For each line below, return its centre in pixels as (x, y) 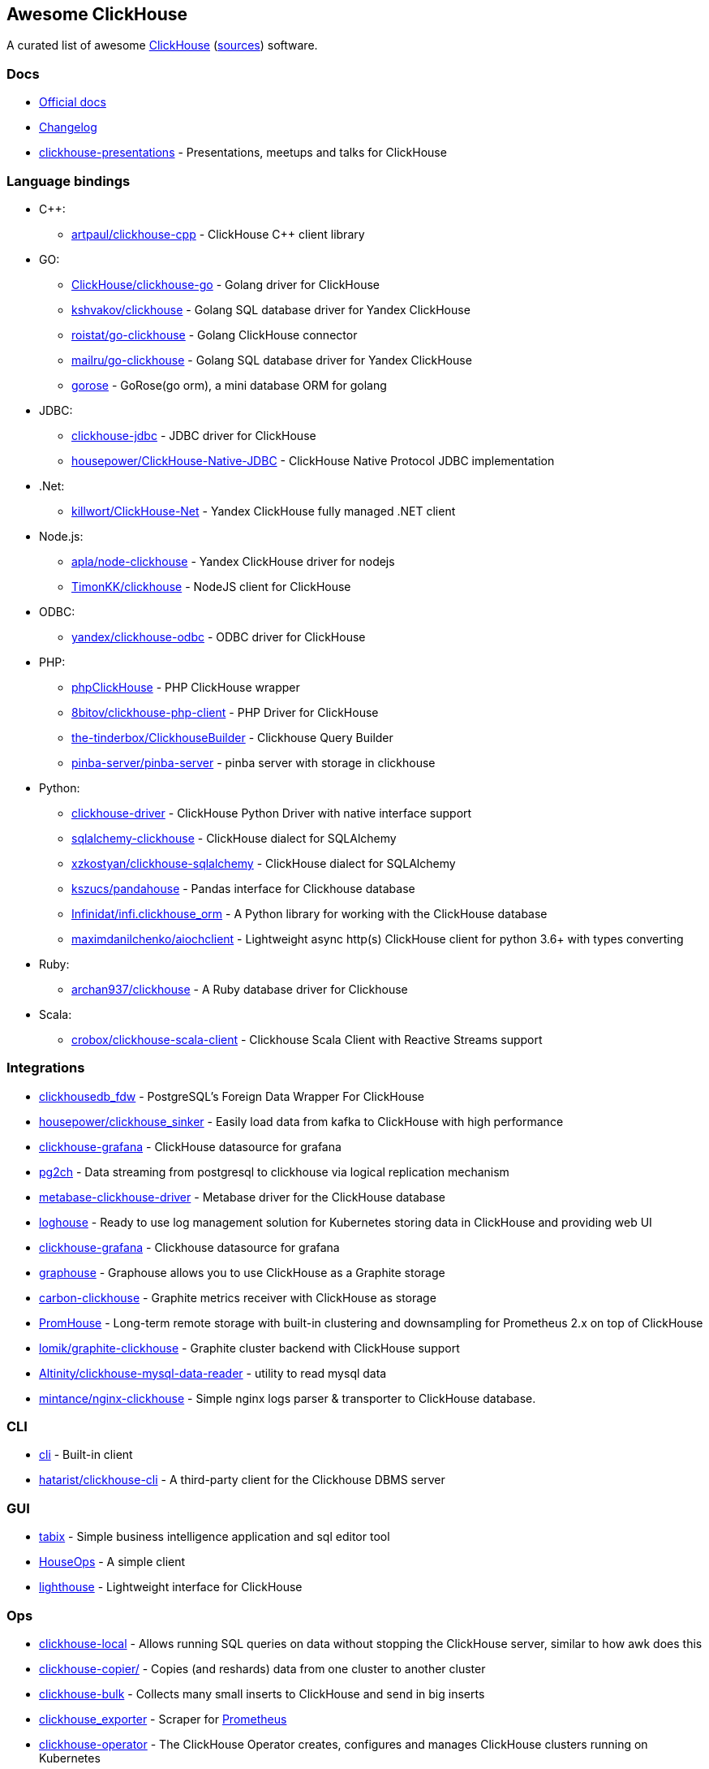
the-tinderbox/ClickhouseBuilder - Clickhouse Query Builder (232, 737)
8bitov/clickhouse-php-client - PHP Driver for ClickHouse (225, 712)
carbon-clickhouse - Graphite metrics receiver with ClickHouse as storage (238, 1297)
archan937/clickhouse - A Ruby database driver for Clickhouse (240, 989)
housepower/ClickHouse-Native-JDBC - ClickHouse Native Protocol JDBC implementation (313, 460)
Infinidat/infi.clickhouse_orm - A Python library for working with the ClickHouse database (309, 913)
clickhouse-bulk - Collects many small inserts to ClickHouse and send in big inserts (262, 1693)
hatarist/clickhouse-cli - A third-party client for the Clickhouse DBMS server (242, 1480)
